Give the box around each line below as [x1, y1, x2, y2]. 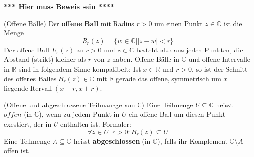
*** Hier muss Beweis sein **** [4, 1, 114, 11]
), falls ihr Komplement [157, 135, 228, 146]
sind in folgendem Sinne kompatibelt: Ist [18, 63, 141, 74]
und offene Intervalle [188, 54, 251, 64]
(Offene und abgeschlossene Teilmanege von [4, 99, 135, 109]
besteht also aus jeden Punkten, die [136, 44, 243, 54]
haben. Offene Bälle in [112, 54, 180, 64]
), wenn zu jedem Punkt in [39, 109, 120, 119]
